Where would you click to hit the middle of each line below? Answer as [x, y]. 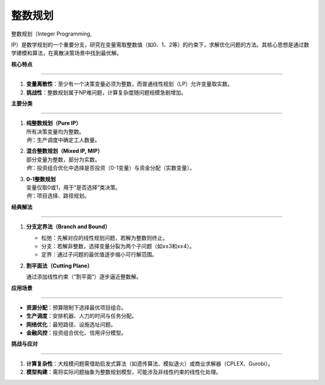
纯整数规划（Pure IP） [54, 123]
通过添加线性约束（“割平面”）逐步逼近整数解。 [84, 277]
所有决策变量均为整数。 [55, 131]
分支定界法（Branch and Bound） [68, 227]
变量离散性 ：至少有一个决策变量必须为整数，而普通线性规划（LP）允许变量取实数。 [129, 84]
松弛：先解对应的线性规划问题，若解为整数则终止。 [104, 237]
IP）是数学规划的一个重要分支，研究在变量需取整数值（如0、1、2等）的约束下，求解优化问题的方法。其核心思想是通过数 [160, 45]
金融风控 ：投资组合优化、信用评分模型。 [76, 333]
